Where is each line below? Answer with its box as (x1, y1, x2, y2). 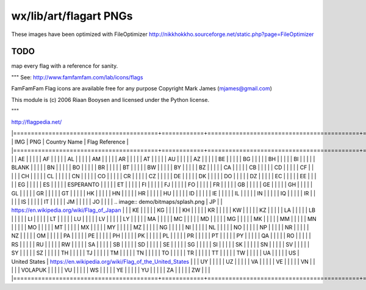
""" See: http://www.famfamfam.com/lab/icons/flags (11, 73, 143, 81)
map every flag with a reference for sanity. (11, 62, 118, 70)
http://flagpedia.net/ (11, 118, 62, 126)
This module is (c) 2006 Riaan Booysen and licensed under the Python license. (11, 96, 210, 103)
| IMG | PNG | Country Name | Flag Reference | (11, 138, 129, 146)
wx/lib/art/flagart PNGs (11, 9, 133, 23)
